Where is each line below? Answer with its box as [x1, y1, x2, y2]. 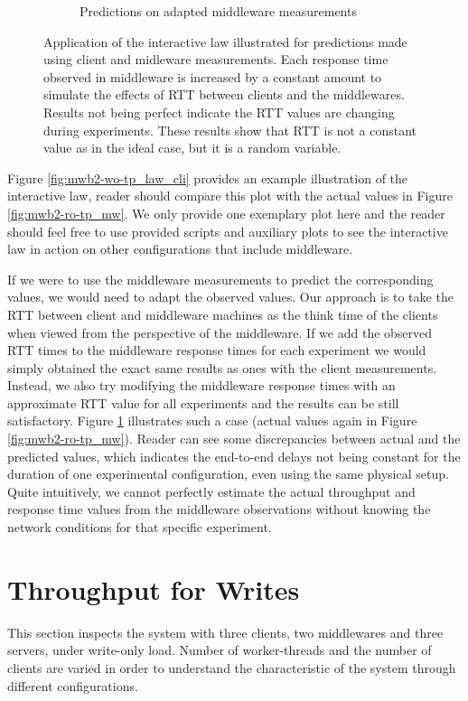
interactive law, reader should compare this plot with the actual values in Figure [7, 186, 453, 205]
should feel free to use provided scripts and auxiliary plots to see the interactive [7, 221, 448, 240]
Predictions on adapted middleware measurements [80, 2, 357, 20]
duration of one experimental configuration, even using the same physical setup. [7, 464, 449, 483]
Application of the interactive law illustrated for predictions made [43, 32, 407, 51]
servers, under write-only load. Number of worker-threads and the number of [7, 640, 432, 659]
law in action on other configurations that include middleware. [7, 239, 353, 258]
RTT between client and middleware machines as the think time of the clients [7, 304, 438, 323]
